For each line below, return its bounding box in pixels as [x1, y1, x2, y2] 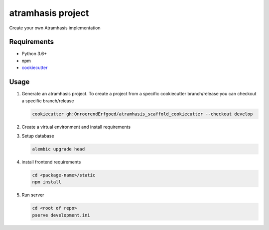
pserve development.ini [32, 212, 91, 218]
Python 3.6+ [21, 51, 47, 57]
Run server [21, 192, 44, 198]
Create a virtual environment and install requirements [21, 124, 131, 130]
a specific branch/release [21, 97, 74, 104]
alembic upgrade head [32, 146, 85, 152]
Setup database [21, 133, 54, 139]
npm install [32, 179, 62, 185]
